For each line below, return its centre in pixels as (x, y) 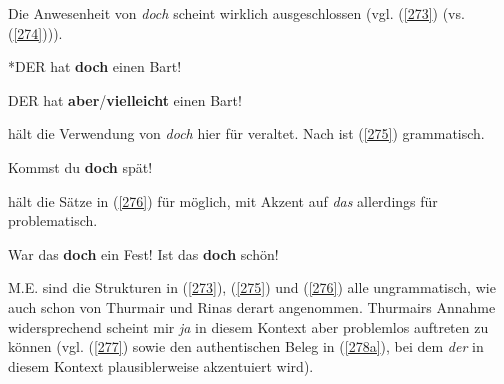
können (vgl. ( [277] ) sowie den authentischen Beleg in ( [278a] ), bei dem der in (246, 346)
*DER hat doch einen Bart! (95, 66)
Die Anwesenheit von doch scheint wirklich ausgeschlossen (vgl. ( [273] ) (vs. (236, 13)
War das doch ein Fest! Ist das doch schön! (143, 253)
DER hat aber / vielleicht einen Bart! (125, 99)
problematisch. (53, 220)
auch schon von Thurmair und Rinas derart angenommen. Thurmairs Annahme (252, 306)
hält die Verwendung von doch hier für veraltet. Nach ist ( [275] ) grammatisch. (246, 133)
